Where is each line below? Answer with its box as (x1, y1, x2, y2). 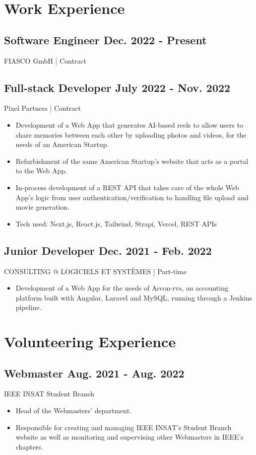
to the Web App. (15, 165, 67, 176)
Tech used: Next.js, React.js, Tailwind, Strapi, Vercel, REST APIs (15, 218, 217, 228)
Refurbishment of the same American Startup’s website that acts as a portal (15, 155, 249, 166)
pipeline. (15, 302, 42, 312)
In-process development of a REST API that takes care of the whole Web (15, 182, 239, 192)
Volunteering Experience (4, 331, 176, 352)
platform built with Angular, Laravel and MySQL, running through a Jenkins (15, 292, 252, 303)
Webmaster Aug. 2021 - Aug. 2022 (4, 365, 185, 380)
